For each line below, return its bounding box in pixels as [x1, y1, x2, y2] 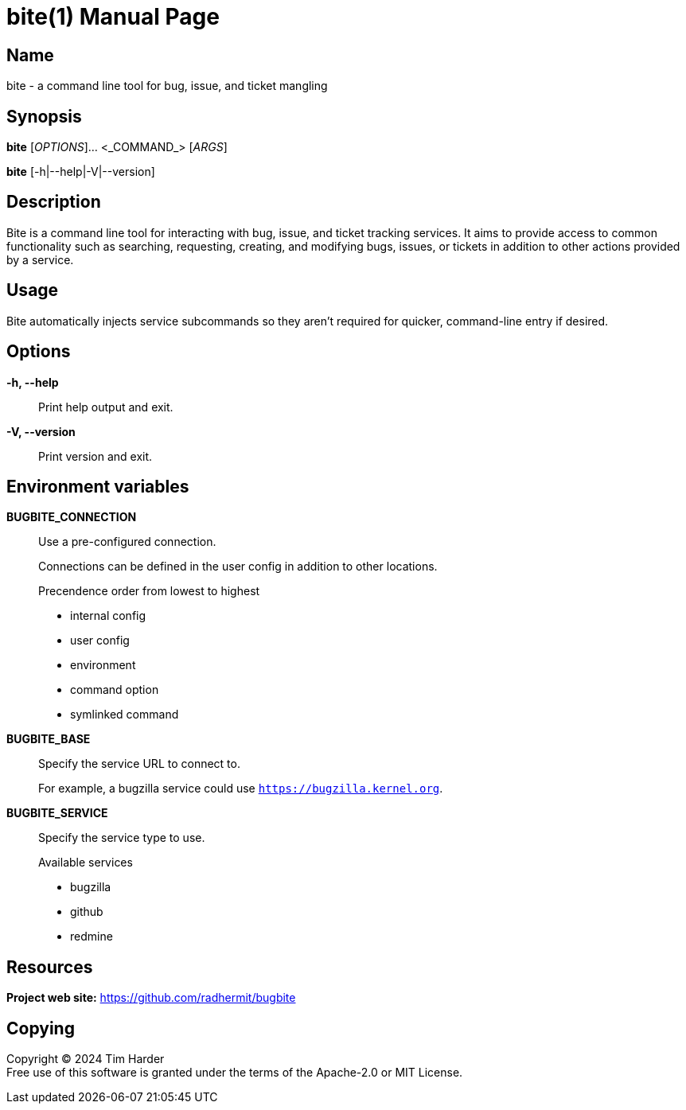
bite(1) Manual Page [6, 3, 220, 30]
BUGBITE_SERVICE [6, 806, 108, 820]
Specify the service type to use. [38, 831, 205, 845]
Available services [38, 855, 133, 870]
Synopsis [6, 106, 82, 127]
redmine [70, 929, 113, 944]
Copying [6, 1018, 75, 1038]
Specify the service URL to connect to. [38, 757, 240, 771]
